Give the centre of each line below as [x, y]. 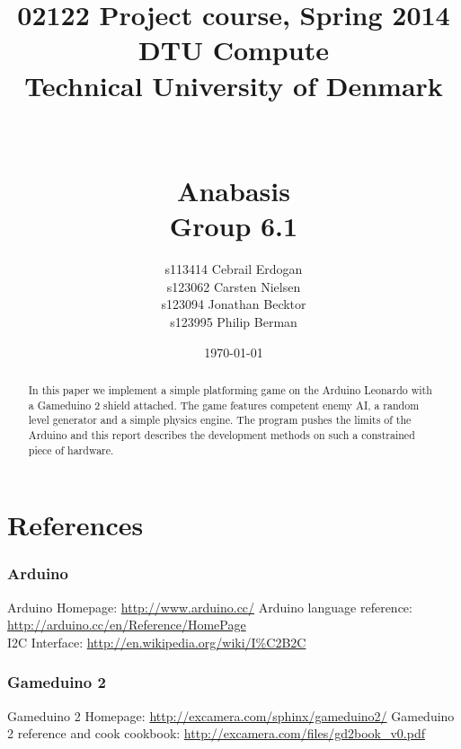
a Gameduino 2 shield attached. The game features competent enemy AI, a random [224, 405]
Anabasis [234, 191]
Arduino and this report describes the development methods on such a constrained [222, 434]
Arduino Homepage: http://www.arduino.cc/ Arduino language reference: [210, 607]
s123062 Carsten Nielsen [234, 286]
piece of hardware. [71, 449]
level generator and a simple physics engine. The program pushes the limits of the [220, 420]
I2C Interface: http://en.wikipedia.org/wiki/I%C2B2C [157, 642]
